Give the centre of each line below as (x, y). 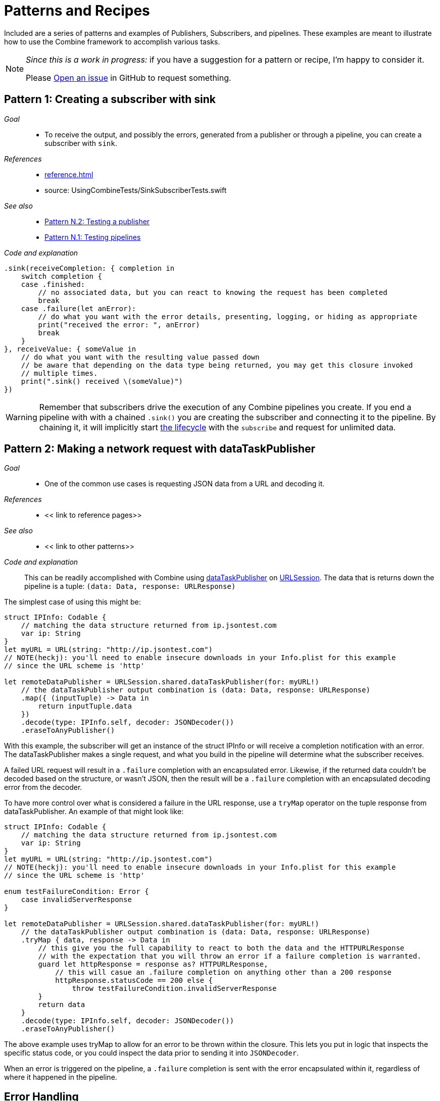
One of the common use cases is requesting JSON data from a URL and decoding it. (185, 484)
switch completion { (61, 276)
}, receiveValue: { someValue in (70, 349)
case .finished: (53, 284)
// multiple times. (59, 373)
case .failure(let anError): (79, 308)
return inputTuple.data (85, 706)
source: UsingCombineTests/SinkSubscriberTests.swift (136, 190)
